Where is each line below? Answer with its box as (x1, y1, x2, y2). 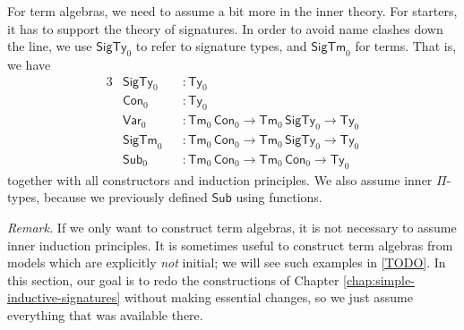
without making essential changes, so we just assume (124, 288, 413, 307)
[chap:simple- (343, 270, 415, 289)
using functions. (236, 188, 322, 207)
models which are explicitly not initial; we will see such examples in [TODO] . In (7, 253, 446, 272)
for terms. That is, (355, 37, 457, 55)
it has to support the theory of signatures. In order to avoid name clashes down (7, 19, 443, 38)
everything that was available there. (7, 305, 203, 324)
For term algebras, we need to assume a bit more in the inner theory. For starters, (7, 2, 458, 20)
